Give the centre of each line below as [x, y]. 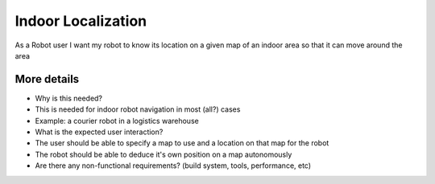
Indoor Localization [81, 21]
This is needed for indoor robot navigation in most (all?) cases [138, 109]
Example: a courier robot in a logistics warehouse [117, 121]
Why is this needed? [69, 98]
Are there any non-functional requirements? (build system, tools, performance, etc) [173, 166]
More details [47, 79]
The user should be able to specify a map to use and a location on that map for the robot [182, 143]
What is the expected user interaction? [99, 132]
